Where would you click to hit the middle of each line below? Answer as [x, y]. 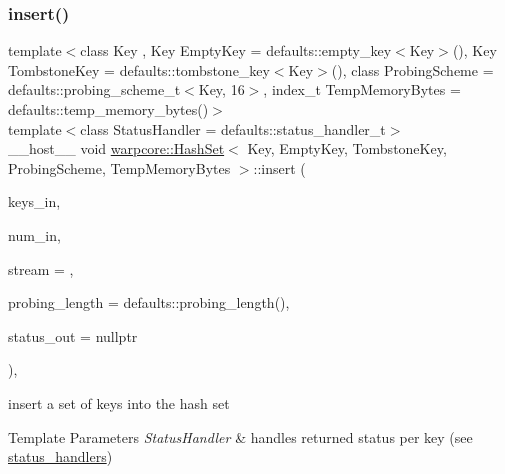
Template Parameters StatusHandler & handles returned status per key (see [240, 436]
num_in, [34, 234]
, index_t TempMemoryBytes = [362, 89]
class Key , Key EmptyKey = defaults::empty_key [236, 50]
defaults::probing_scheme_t [94, 89]
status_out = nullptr [73, 335]
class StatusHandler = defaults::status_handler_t [233, 128]
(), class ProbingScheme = [412, 69]
